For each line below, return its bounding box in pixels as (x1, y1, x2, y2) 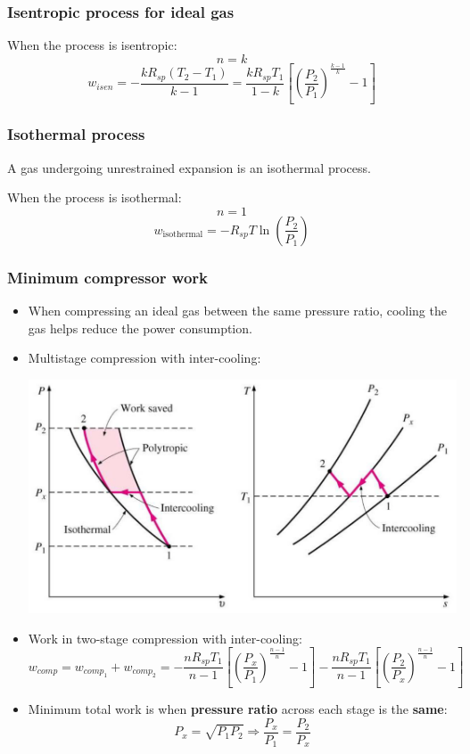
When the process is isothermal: (7, 188, 182, 207)
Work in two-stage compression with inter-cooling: (28, 628, 302, 647)
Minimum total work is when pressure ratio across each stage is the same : (28, 699, 448, 717)
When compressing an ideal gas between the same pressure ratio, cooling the (28, 301, 447, 320)
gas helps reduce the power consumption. (28, 318, 252, 337)
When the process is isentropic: (7, 36, 177, 54)
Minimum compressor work (7, 266, 209, 288)
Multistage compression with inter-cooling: (28, 348, 261, 367)
